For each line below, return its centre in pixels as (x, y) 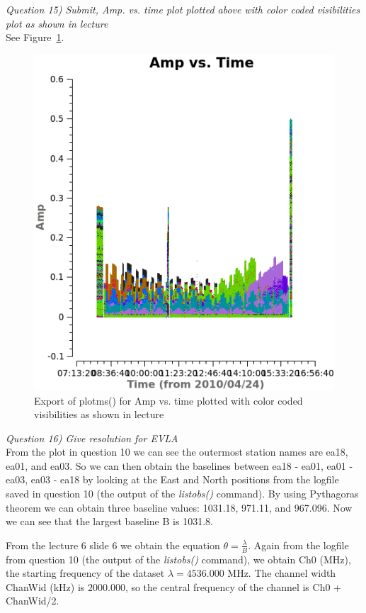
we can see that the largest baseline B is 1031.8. (109, 521)
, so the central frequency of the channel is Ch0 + (233, 586)
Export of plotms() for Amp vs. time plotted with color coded (168, 400)
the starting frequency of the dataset (85, 573)
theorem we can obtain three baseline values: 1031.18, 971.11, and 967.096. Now (179, 507)
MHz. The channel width (282, 573)
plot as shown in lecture (57, 23)
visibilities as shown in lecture (99, 414)
